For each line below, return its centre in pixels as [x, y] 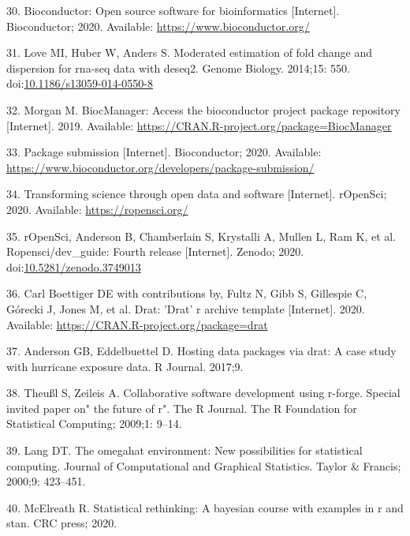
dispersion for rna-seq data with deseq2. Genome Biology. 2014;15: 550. [178, 67]
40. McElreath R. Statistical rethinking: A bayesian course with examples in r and [205, 507]
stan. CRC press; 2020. [62, 523]
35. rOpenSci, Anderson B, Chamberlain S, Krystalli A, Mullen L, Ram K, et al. [201, 236]
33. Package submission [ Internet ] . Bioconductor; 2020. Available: [164, 152]
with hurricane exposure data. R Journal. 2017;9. [125, 366]
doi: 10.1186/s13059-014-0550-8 [80, 83]
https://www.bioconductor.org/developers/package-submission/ [160, 167]
